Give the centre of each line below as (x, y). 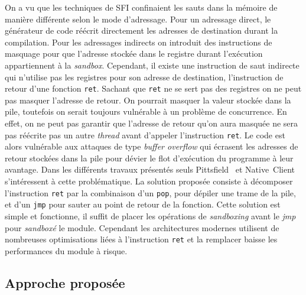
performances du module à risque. (66, 250)
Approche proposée (65, 282)
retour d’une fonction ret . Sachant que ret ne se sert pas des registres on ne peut (153, 88)
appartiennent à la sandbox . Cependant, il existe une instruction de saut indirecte (152, 65)
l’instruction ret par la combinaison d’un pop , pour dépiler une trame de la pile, (150, 192)
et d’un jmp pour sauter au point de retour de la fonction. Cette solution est (143, 204)
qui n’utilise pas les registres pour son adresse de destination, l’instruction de (144, 77)
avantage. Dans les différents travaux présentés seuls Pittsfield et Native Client (150, 169)
